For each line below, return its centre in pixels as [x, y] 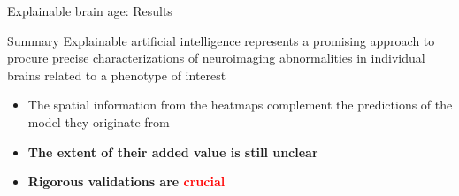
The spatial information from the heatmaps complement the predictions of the [240, 105]
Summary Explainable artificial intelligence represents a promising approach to [221, 40]
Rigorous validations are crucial [126, 181]
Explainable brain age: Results [90, 11]
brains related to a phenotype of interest [117, 75]
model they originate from [99, 121]
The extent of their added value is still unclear [173, 151]
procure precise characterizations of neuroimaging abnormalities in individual [216, 58]
